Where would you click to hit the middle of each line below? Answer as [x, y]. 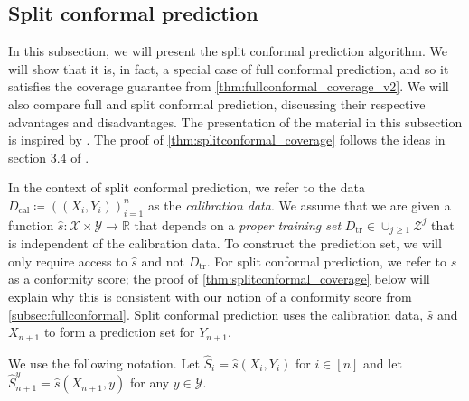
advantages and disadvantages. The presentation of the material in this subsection [235, 121]
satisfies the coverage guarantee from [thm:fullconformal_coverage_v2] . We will [229, 86]
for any [150, 382]
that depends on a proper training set [238, 224]
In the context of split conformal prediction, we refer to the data [187, 187]
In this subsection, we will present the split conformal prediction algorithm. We [228, 51]
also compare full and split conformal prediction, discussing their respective [217, 103]
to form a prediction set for [119, 332]
